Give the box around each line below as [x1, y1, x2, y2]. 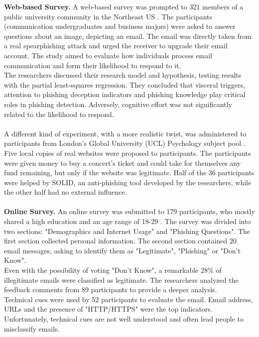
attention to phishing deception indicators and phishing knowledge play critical [4, 89, 246, 100]
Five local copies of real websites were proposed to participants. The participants [4, 147, 251, 158]
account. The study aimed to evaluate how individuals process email [4, 50, 212, 60]
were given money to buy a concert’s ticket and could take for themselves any [4, 157, 241, 168]
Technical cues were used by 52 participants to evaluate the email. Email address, [4, 294, 253, 304]
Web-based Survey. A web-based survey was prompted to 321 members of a [4, 1, 244, 11]
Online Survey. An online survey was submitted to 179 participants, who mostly [4, 206, 255, 217]
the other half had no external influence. [4, 187, 127, 197]
